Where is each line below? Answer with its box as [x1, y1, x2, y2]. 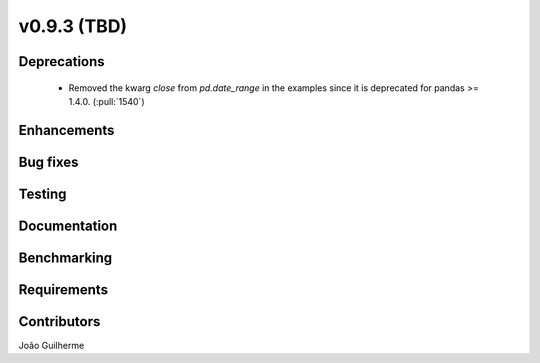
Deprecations [18, 53, 105, 70]
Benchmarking [18, 249, 113, 266]
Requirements [18, 281, 109, 298]
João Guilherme [18, 339, 85, 351]
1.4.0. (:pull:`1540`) [68, 95, 145, 107]
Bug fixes [18, 153, 79, 170]
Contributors [18, 313, 101, 330]
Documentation [18, 217, 118, 234]
